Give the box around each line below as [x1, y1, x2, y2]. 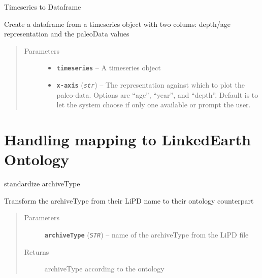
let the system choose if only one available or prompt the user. [56, 99, 251, 110]
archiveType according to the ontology [44, 263, 165, 274]
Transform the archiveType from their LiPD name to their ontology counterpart [4, 195, 254, 206]
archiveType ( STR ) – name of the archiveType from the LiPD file [44, 229, 249, 240]
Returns [24, 246, 49, 257]
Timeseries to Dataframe [4, 2, 81, 12]
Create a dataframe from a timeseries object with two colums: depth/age [4, 18, 231, 29]
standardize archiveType [4, 178, 80, 189]
